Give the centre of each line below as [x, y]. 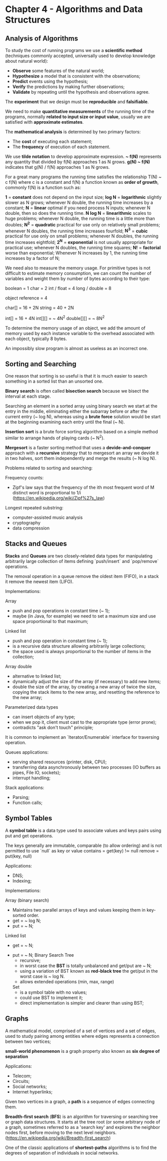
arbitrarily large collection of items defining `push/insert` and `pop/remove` [82, 561]
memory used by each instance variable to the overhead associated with [80, 333]
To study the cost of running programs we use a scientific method [74, 50]
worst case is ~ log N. [42, 976]
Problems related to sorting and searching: [49, 468]
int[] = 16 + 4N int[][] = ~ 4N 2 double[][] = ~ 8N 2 [55, 318]
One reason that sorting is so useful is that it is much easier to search [76, 376]
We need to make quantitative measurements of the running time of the [80, 111]
